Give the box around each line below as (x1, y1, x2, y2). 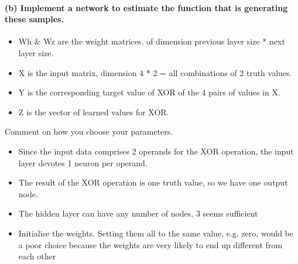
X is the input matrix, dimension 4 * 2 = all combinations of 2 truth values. (18, 66, 292, 78)
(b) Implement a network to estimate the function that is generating (5, 1, 288, 13)
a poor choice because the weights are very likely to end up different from (18, 238, 283, 251)
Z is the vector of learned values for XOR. (18, 105, 169, 118)
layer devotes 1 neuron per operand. (18, 156, 148, 169)
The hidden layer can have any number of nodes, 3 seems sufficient (18, 207, 258, 220)
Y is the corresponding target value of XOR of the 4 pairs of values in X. (18, 86, 280, 98)
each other (18, 250, 56, 262)
